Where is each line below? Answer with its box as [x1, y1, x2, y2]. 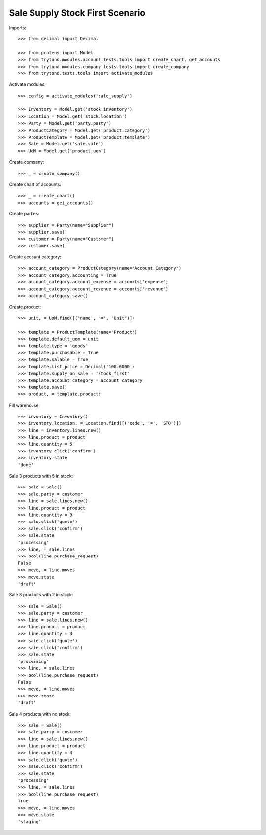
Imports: [9, 25, 27, 31]
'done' [18, 462, 34, 468]
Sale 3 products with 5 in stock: [9, 473, 73, 479]
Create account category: [9, 254, 62, 260]
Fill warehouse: [9, 402, 40, 408]
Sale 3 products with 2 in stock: [9, 592, 73, 598]
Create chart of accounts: [9, 181, 62, 187]
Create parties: [9, 211, 39, 217]
